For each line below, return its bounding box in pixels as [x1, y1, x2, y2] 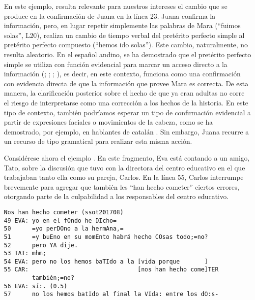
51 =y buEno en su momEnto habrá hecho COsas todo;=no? [4, 233, 208, 240]
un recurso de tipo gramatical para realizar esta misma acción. [4, 136, 192, 146]
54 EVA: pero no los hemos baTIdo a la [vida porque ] [4, 258, 208, 265]
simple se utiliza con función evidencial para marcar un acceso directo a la [4, 59, 227, 69]
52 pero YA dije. [4, 241, 78, 249]
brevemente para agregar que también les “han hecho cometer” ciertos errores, [4, 181, 239, 192]
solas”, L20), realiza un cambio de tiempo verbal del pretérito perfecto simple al [4, 30, 245, 40]
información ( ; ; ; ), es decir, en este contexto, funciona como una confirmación [4, 68, 241, 79]
